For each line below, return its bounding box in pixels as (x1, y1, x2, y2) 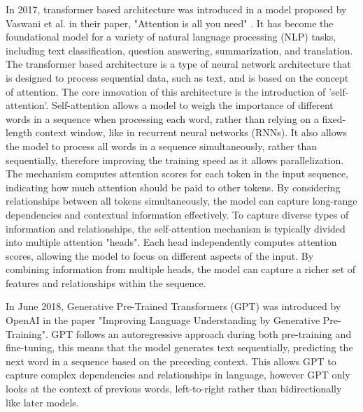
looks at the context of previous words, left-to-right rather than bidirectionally (6, 381, 342, 396)
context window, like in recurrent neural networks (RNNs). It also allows (35, 125, 347, 140)
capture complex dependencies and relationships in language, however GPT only (6, 367, 350, 382)
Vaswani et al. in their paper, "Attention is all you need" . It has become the (6, 15, 334, 30)
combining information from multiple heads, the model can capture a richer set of (6, 262, 356, 277)
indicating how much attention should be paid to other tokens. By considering (6, 179, 341, 194)
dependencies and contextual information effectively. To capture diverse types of (6, 207, 349, 221)
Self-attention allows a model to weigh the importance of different (52, 98, 334, 112)
